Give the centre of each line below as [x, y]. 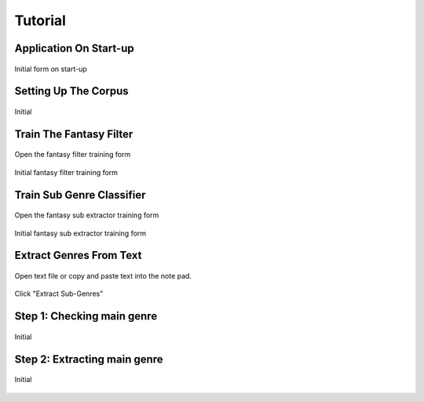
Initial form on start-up [51, 69]
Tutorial [40, 20]
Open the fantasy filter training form [73, 155]
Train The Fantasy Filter [74, 134]
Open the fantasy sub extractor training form [87, 215]
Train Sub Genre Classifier [80, 195]
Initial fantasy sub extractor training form [80, 233]
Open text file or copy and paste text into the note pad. [103, 275]
